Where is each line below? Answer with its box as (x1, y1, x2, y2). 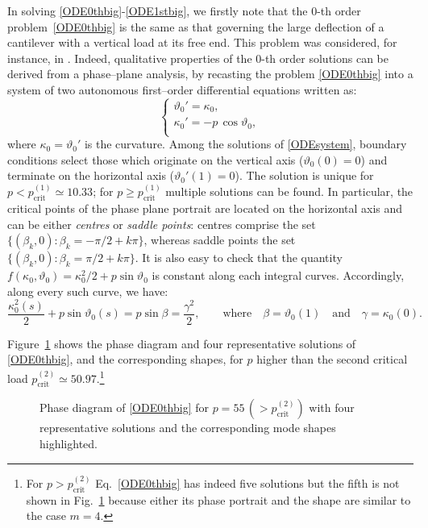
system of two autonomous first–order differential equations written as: (7, 81, 357, 98)
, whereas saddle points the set (143, 231, 296, 248)
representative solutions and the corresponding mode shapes (39, 419, 336, 436)
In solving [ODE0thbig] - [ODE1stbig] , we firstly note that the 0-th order (7, 2, 361, 19)
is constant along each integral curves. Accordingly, (152, 267, 405, 284)
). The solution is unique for (235, 167, 374, 184)
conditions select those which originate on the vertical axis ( (7, 151, 304, 168)
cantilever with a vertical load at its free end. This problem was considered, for (7, 34, 397, 51)
